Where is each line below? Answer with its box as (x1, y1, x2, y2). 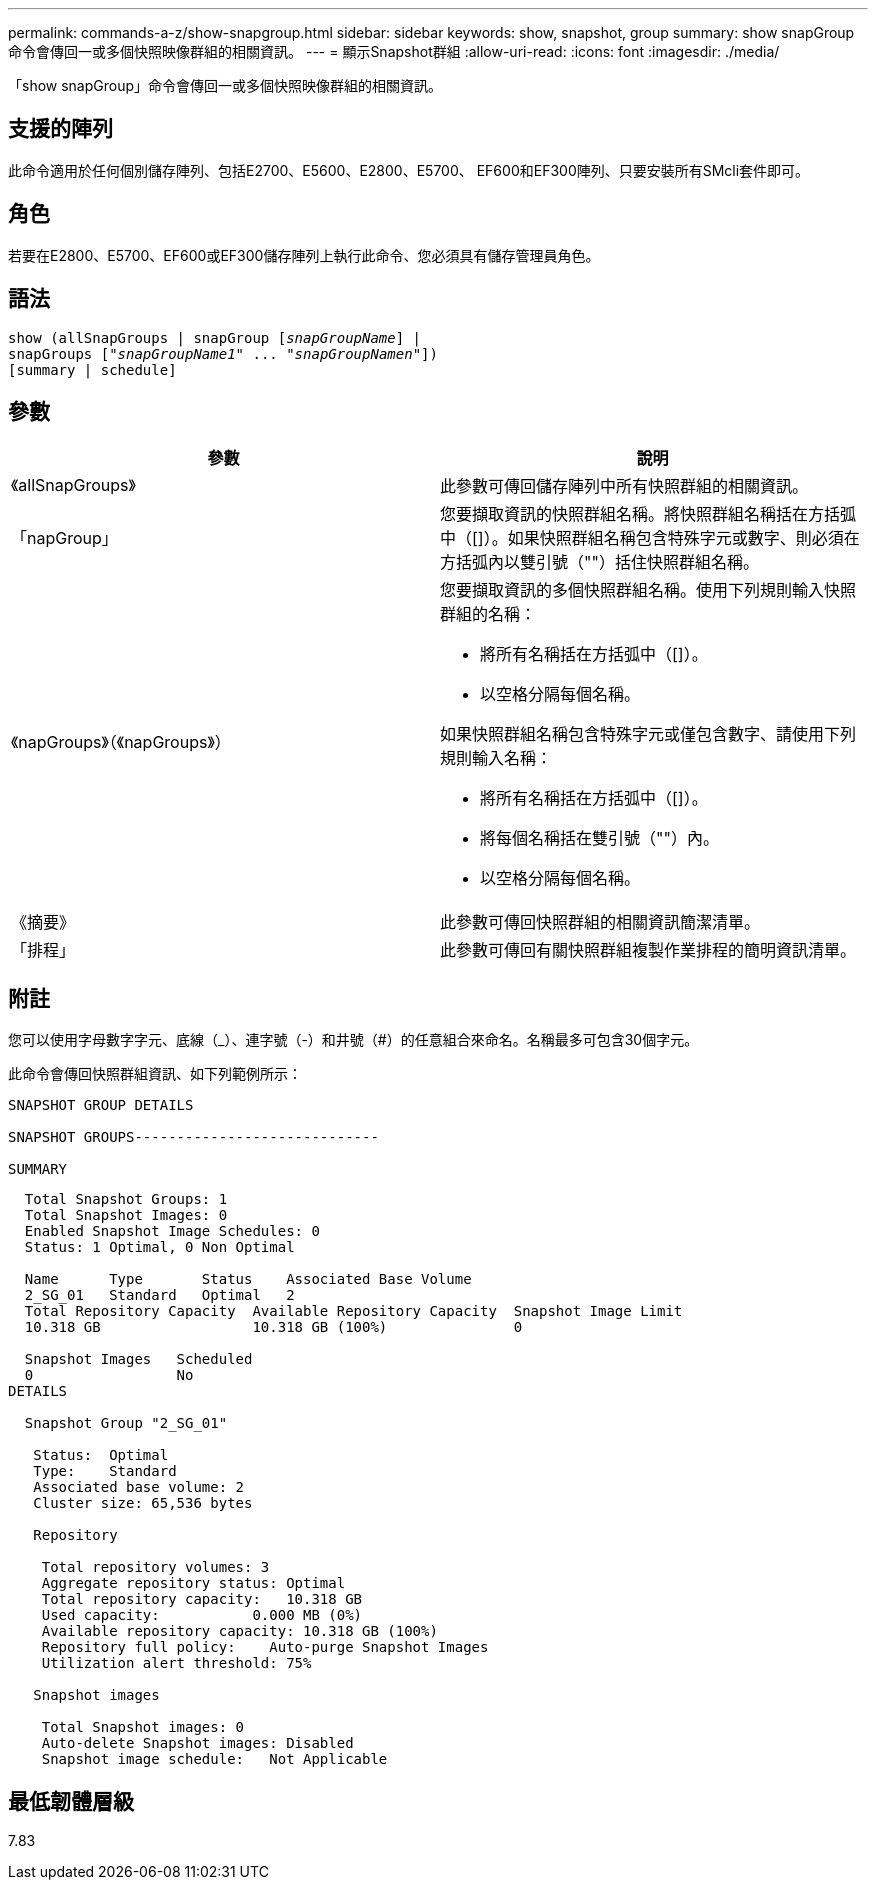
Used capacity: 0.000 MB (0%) (41, 1607, 363, 1624)
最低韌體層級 (8, 1788, 134, 1814)
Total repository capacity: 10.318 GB (41, 1591, 363, 1608)
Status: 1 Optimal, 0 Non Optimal (24, 1239, 295, 1256)
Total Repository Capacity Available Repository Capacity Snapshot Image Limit (24, 1303, 683, 1320)
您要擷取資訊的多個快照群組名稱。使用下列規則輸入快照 (440, 580, 857, 601)
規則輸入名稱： (440, 748, 553, 769)
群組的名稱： (440, 604, 537, 625)
